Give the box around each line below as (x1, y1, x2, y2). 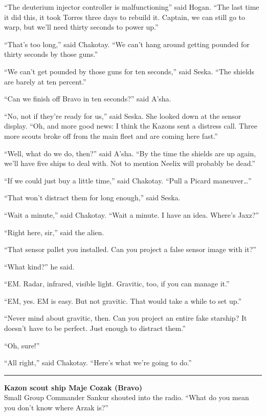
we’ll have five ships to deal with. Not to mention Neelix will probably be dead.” (4, 158, 255, 169)
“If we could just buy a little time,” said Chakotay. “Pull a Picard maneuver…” (4, 175, 252, 185)
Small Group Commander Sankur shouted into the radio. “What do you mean (4, 392, 249, 403)
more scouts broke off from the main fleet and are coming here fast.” (4, 130, 218, 141)
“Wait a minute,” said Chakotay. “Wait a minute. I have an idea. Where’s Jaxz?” (4, 209, 259, 220)
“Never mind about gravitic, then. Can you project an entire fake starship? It (4, 313, 247, 323)
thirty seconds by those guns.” (4, 49, 98, 59)
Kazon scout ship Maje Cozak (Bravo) (4, 382, 142, 392)
